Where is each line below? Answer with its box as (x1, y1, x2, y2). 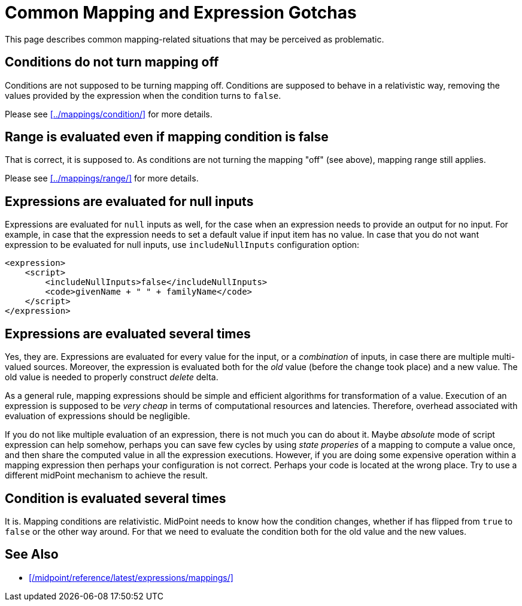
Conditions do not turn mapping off (5, 54, 219, 70)
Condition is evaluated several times (5, 490, 226, 506)
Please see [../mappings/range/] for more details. (5, 173, 199, 184)
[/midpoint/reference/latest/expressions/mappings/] (29, 572, 233, 583)
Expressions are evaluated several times (5, 326, 251, 341)
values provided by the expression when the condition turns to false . (5, 90, 281, 101)
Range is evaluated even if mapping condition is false (5, 129, 329, 145)
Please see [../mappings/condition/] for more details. (5, 108, 213, 119)
